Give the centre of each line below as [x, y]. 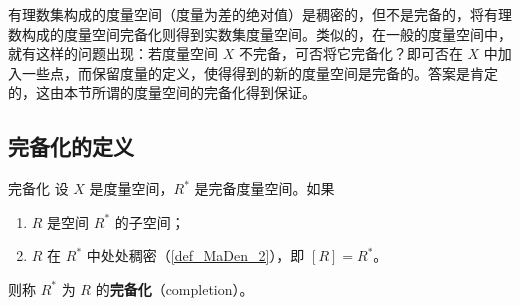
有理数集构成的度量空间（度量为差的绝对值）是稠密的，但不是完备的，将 [246, 14]
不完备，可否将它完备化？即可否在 [350, 53]
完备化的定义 [71, 146]
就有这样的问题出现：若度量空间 [113, 53]
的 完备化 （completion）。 [174, 288]
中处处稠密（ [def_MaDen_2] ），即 [195, 255]
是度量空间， [131, 188]
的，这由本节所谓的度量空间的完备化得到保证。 [162, 92]
